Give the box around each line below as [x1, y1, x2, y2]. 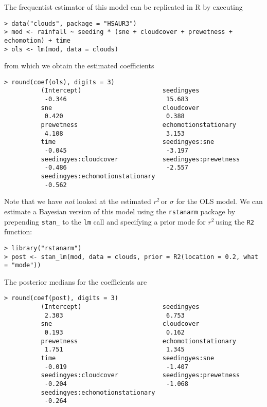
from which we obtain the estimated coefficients [4, 60, 154, 71]
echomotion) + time [4, 36, 70, 44]
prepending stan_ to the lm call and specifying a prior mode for [4, 216, 206, 227]
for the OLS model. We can [176, 196, 263, 207]
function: [4, 226, 32, 237]
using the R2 [215, 216, 254, 227]
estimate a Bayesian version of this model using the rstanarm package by [4, 206, 236, 216]
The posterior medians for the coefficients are [4, 276, 147, 287]
